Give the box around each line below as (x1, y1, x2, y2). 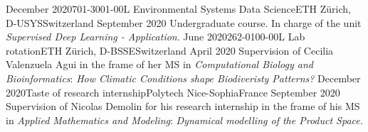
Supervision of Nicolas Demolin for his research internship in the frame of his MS (6, 99, 360, 114)
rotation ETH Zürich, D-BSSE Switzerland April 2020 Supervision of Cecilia (6, 43, 334, 57)
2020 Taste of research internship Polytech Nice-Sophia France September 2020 (6, 84, 340, 99)
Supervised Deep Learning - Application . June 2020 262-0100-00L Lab (6, 29, 305, 44)
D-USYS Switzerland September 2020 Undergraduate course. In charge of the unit (6, 15, 362, 30)
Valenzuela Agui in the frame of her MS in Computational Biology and (6, 57, 313, 72)
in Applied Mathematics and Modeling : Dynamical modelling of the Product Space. (6, 112, 364, 127)
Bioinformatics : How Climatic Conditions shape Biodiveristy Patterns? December (6, 70, 361, 85)
